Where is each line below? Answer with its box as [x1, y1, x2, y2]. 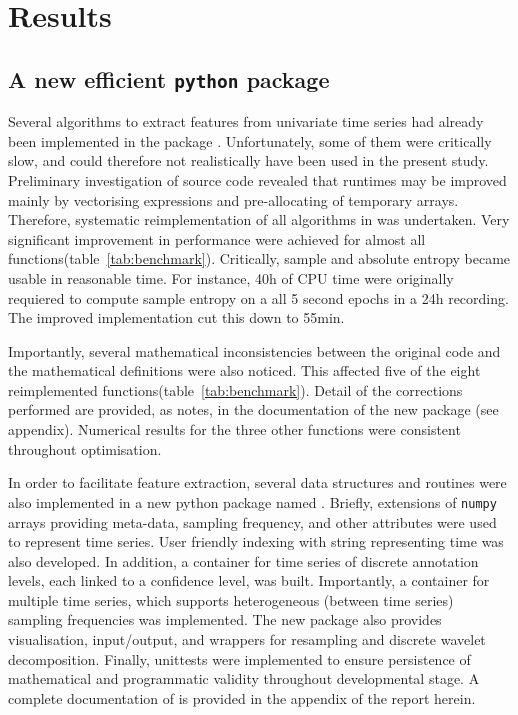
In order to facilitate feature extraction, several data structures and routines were [8, 472, 507, 493]
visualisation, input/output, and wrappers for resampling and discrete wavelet [8, 629, 486, 650]
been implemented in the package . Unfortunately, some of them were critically [8, 130, 492, 151]
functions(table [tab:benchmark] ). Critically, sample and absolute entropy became [8, 248, 511, 269]
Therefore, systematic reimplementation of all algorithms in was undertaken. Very [8, 209, 510, 230]
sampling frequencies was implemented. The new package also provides [8, 609, 442, 630]
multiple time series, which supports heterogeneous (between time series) [8, 589, 454, 610]
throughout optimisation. [8, 438, 162, 459]
